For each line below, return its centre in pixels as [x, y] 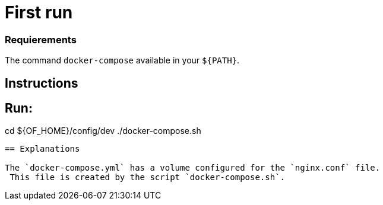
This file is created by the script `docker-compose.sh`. [148, 177]
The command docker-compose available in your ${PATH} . [122, 60]
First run [39, 12]
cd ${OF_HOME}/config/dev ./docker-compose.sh [103, 131]
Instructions [42, 83]
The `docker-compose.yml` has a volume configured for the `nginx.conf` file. [193, 168]
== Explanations [42, 149]
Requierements [41, 39]
